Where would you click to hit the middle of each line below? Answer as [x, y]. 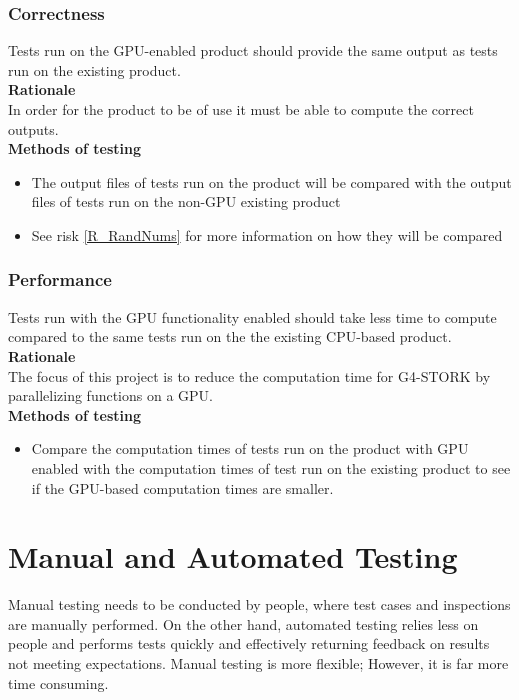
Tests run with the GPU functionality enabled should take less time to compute [252, 316]
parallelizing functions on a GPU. [111, 395]
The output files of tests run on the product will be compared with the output [271, 181]
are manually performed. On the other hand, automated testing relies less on [243, 623]
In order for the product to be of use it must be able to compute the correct [241, 109]
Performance [60, 279]
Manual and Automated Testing [233, 556]
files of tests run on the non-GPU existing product [186, 201]
